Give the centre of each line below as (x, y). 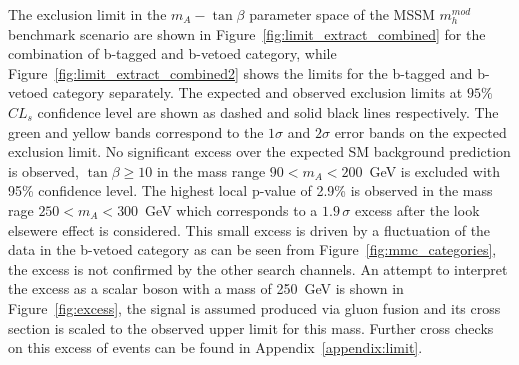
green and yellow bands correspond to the (136, 131)
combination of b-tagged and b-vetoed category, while (172, 53)
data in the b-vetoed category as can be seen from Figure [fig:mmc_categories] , (252, 249)
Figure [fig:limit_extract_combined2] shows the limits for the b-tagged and (240, 72)
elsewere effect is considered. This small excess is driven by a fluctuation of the (249, 229)
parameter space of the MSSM (342, 14)
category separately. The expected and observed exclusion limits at (257, 92)
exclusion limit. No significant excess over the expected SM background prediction (259, 151)
